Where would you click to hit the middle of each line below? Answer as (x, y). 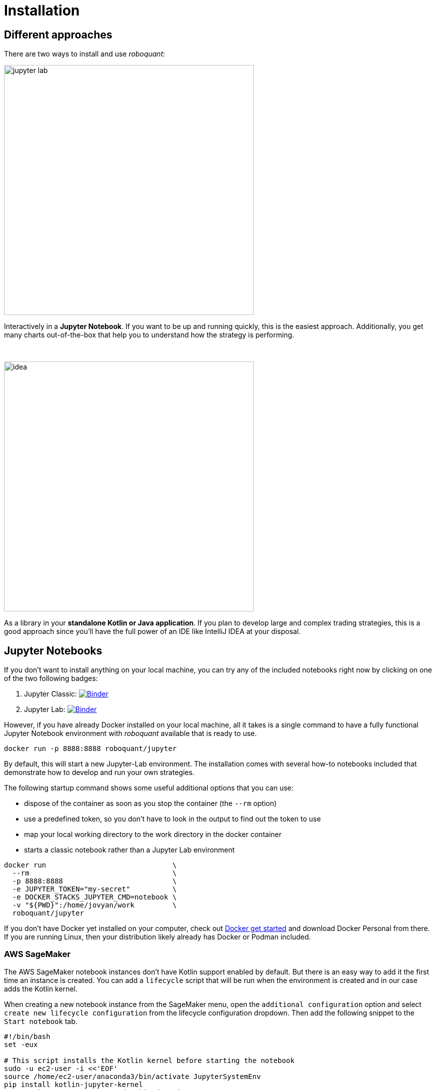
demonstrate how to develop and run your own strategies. (99, 772)
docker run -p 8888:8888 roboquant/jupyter (90, 749)
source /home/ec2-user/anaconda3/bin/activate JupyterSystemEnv (133, 1076)
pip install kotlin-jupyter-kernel (74, 1084)
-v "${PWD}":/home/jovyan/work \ (94, 905)
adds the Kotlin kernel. (41, 988)
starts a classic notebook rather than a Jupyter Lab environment (129, 850)
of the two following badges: (51, 678)
